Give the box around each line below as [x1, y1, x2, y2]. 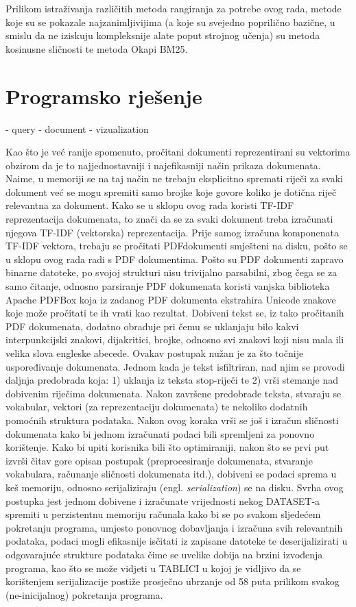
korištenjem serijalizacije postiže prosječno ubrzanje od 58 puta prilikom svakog [5, 574, 340, 589]
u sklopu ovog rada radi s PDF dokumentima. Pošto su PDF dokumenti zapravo [5, 251, 344, 266]
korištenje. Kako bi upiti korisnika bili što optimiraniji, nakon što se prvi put [5, 440, 329, 454]
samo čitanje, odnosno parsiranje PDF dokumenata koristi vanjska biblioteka [5, 279, 330, 293]
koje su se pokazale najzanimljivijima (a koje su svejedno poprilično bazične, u [5, 14, 335, 29]
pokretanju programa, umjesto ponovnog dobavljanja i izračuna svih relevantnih [5, 520, 343, 534]
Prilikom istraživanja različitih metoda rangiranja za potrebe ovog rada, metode [5, 1, 342, 15]
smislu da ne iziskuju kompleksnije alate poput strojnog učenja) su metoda [5, 28, 320, 42]
